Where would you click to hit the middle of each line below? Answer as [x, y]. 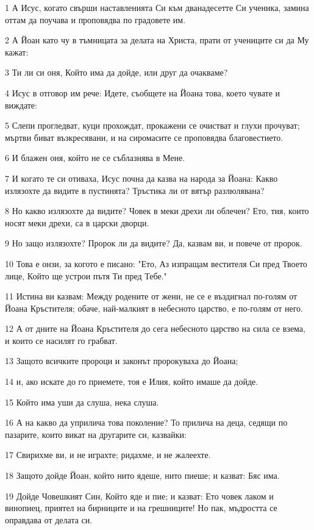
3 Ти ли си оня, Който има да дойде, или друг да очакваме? [116, 72]
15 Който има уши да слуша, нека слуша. [82, 402]
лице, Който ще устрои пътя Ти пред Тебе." [86, 275]
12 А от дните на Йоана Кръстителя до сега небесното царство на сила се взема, [155, 328]
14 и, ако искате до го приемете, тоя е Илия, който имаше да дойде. [132, 381]
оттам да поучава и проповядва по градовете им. [95, 19]
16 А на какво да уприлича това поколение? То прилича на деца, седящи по [146, 422]
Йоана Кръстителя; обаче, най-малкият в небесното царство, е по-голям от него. [154, 308]
